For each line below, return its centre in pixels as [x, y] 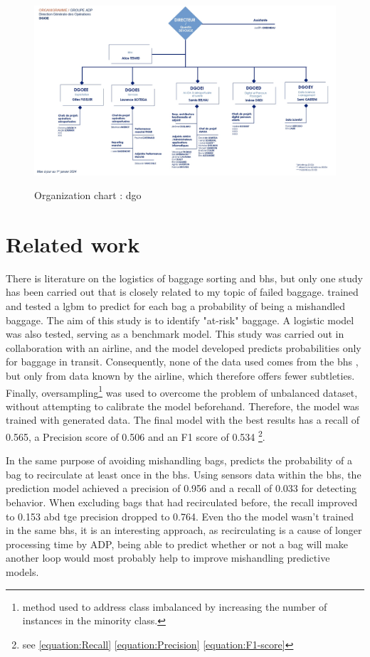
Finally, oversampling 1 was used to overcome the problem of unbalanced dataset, [182, 391]
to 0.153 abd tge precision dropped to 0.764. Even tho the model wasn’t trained [180, 516]
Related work [73, 244]
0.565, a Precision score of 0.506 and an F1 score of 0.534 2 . [136, 436]
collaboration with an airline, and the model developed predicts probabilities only [184, 347]
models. [22, 572]
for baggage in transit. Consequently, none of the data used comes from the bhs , [182, 362]
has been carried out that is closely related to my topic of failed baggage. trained [182, 292]
